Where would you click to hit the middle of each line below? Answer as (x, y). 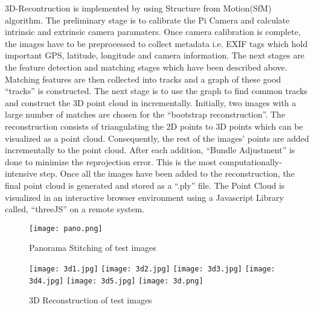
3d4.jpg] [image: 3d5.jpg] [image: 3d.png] (116, 281)
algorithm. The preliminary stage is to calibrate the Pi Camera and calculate (147, 20)
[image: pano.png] (66, 228)
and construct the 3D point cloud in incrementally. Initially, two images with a (151, 102)
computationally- (251, 161)
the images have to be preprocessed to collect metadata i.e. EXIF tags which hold (156, 43)
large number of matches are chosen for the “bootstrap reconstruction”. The (145, 114)
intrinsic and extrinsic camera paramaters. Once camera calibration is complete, (153, 32)
